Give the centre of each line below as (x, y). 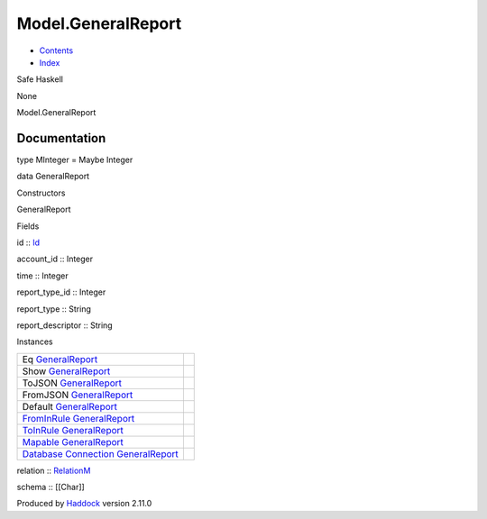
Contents (56, 50)
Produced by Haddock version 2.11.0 (84, 504)
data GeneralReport (53, 177)
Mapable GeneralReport (73, 442)
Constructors (41, 193)
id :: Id (28, 242)
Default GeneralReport (69, 406)
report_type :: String (54, 309)
